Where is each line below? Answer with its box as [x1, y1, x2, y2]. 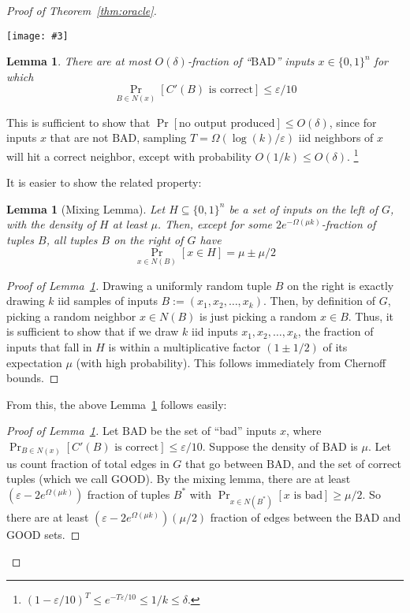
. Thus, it [348, 307, 394, 324]
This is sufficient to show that [6, 113, 151, 130]
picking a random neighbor [6, 307, 136, 324]
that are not [50, 129, 109, 146]
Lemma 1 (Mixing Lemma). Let [6, 200, 166, 217]
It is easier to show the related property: [6, 174, 202, 191]
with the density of [6, 216, 96, 232]
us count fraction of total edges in [6, 455, 170, 471]
